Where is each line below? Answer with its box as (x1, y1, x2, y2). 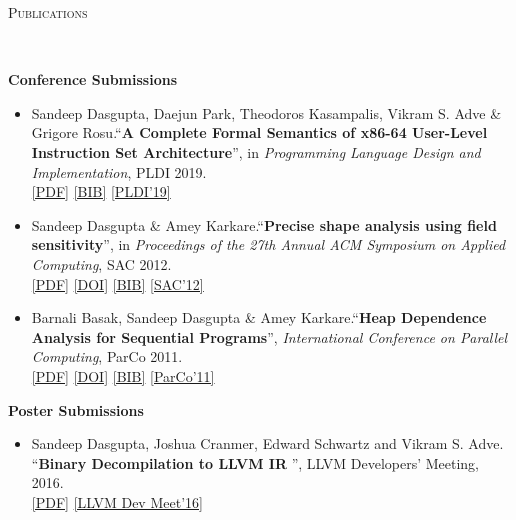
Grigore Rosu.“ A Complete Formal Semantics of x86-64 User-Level (31, 122, 488, 143)
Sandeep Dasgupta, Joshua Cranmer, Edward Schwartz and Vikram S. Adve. (31, 433, 504, 454)
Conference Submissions (8, 69, 178, 90)
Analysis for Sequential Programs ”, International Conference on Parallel (31, 326, 508, 347)
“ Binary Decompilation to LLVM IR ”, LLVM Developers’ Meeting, (31, 452, 480, 473)
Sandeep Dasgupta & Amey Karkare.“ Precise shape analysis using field (31, 214, 497, 235)
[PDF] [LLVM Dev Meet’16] (31, 491, 203, 512)
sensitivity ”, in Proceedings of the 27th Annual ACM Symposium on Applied (31, 234, 506, 255)
